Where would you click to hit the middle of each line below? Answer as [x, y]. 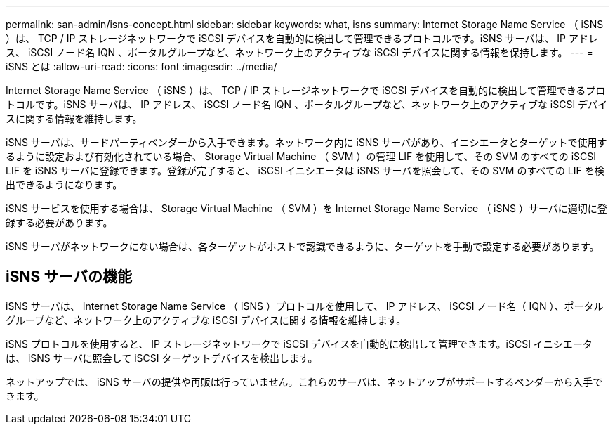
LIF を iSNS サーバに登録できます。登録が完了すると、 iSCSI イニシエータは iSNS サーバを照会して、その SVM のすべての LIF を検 [305, 170]
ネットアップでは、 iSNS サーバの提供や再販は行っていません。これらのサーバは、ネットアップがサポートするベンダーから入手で [304, 382]
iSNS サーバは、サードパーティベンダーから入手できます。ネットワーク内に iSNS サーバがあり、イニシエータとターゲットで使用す [306, 142]
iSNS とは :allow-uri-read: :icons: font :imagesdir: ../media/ [141, 66]
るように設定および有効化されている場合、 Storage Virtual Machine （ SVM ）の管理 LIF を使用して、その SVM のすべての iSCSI [301, 156]
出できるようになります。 [64, 184]
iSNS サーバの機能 [69, 277]
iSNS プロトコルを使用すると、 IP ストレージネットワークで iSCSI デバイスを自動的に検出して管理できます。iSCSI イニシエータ [299, 344]
